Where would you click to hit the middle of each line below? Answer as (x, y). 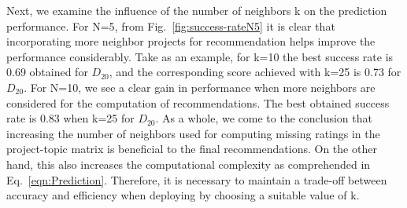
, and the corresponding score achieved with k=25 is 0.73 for (255, 72)
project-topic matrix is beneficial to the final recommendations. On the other (192, 149)
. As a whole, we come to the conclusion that (264, 118)
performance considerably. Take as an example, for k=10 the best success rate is (200, 56)
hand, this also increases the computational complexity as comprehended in (189, 164)
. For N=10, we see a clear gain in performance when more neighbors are (200, 87)
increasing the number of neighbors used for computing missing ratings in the (193, 133)
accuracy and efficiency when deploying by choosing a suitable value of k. (183, 195)
